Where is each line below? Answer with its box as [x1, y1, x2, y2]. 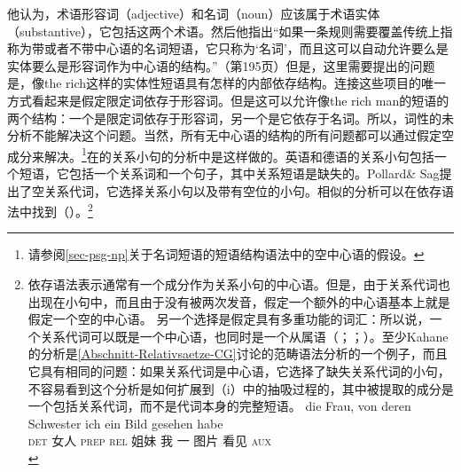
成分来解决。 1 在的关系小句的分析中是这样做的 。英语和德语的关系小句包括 [7, 144, 434, 165]
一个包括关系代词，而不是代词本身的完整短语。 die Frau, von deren [27, 397, 411, 415]
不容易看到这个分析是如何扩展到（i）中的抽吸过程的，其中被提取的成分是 [27, 379, 454, 397]
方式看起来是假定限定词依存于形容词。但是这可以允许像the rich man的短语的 [7, 90, 449, 109]
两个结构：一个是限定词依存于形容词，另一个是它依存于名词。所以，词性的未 [7, 108, 454, 127]
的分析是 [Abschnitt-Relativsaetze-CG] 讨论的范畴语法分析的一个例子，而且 [27, 344, 448, 363]
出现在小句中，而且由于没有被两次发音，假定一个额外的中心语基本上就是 [27, 292, 450, 311]
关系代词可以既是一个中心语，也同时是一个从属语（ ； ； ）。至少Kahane [40, 326, 449, 345]
